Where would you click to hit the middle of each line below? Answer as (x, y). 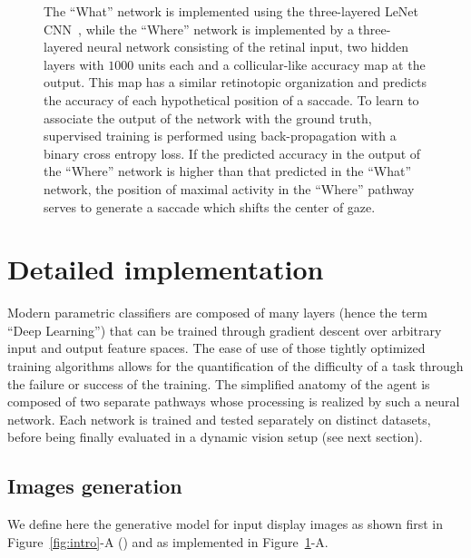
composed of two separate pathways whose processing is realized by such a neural (234, 401)
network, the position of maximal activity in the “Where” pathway (229, 188)
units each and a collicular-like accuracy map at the (281, 64)
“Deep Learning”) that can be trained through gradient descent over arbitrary (225, 330)
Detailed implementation (166, 269)
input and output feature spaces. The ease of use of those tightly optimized (216, 348)
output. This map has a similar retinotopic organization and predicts (235, 82)
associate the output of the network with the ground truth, (208, 117)
